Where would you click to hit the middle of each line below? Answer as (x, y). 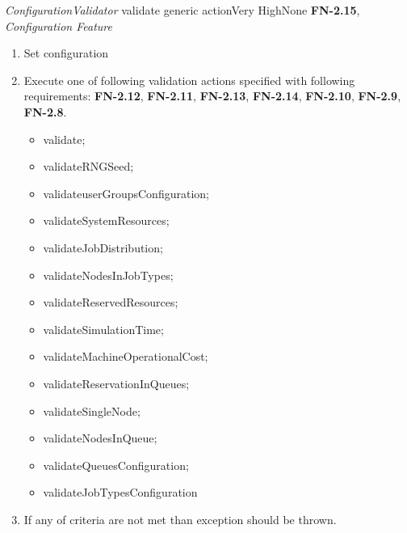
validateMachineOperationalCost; (126, 356)
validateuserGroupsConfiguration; (126, 193)
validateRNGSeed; (88, 166)
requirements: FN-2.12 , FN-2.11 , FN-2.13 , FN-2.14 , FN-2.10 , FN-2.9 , (212, 96)
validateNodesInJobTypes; (108, 275)
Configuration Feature (59, 25)
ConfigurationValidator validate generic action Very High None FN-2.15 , (183, 10)
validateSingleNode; (92, 410)
